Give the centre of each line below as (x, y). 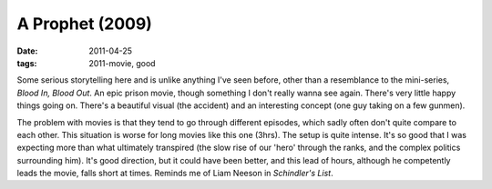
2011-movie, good (122, 63)
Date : (27, 51)
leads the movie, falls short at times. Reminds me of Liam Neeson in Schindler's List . (175, 174)
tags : (27, 63)
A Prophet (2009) (84, 24)
